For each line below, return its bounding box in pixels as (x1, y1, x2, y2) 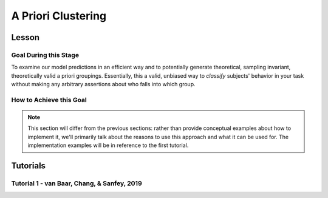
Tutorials (11, 161, 46, 171)
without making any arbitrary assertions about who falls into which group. (11, 81, 196, 88)
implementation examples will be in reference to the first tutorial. (27, 142, 189, 149)
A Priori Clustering (11, 9, 107, 22)
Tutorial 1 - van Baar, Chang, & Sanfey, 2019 (11, 179, 142, 188)
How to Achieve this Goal (11, 95, 87, 104)
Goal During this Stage (11, 50, 79, 59)
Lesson (11, 32, 39, 43)
